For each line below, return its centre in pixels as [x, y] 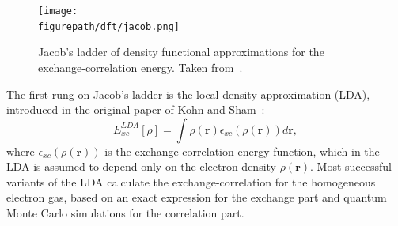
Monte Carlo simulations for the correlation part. [125, 213]
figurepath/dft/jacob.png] [109, 26]
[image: [58, 11]
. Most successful [351, 166]
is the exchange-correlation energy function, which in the [242, 151]
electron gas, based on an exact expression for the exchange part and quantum [197, 197]
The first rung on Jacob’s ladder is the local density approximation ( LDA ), [188, 94]
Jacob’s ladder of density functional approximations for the [181, 52]
